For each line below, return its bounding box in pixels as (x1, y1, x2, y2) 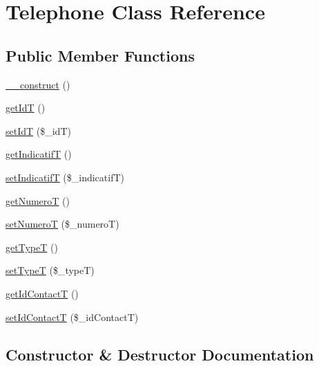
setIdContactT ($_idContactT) (6, 309, 139, 324)
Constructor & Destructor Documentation (6, 343, 314, 365)
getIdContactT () (6, 286, 79, 300)
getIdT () (6, 100, 46, 115)
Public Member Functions (6, 44, 195, 66)
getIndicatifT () (6, 147, 72, 161)
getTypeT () (6, 239, 58, 254)
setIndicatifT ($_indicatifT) (6, 170, 124, 184)
